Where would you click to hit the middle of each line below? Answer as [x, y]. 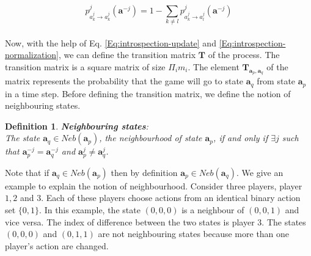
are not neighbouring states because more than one [194, 234]
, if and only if [241, 138]
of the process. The [244, 55]
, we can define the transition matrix [127, 55]
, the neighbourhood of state [151, 138]
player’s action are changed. [57, 245]
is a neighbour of [213, 210]
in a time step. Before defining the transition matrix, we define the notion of [148, 93]
